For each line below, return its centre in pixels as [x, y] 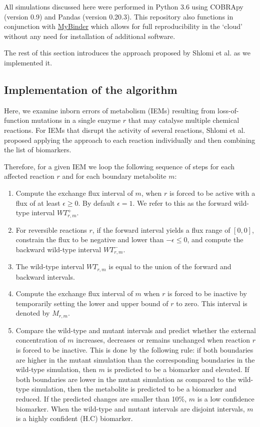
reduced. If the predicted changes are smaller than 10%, [101, 399]
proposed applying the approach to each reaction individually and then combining [130, 140]
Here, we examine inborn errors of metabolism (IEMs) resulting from [110, 110]
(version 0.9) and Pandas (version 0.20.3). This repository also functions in [119, 16]
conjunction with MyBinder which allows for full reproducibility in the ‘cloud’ [123, 26]
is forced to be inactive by [207, 293]
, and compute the [215, 239]
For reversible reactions [51, 229]
